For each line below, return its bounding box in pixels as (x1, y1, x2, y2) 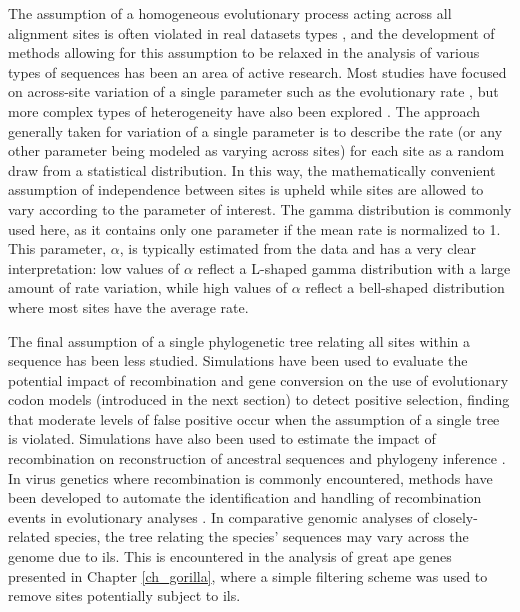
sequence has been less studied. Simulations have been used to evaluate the (8, 350, 468, 371)
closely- (433, 506, 478, 527)
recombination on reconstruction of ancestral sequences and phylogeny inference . (8, 448, 506, 469)
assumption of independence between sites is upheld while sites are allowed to (8, 179, 484, 200)
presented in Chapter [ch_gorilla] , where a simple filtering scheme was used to (8, 565, 488, 586)
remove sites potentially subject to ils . (8, 585, 241, 606)
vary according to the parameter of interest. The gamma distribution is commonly (8, 198, 512, 219)
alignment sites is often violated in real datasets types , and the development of (8, 22, 495, 43)
